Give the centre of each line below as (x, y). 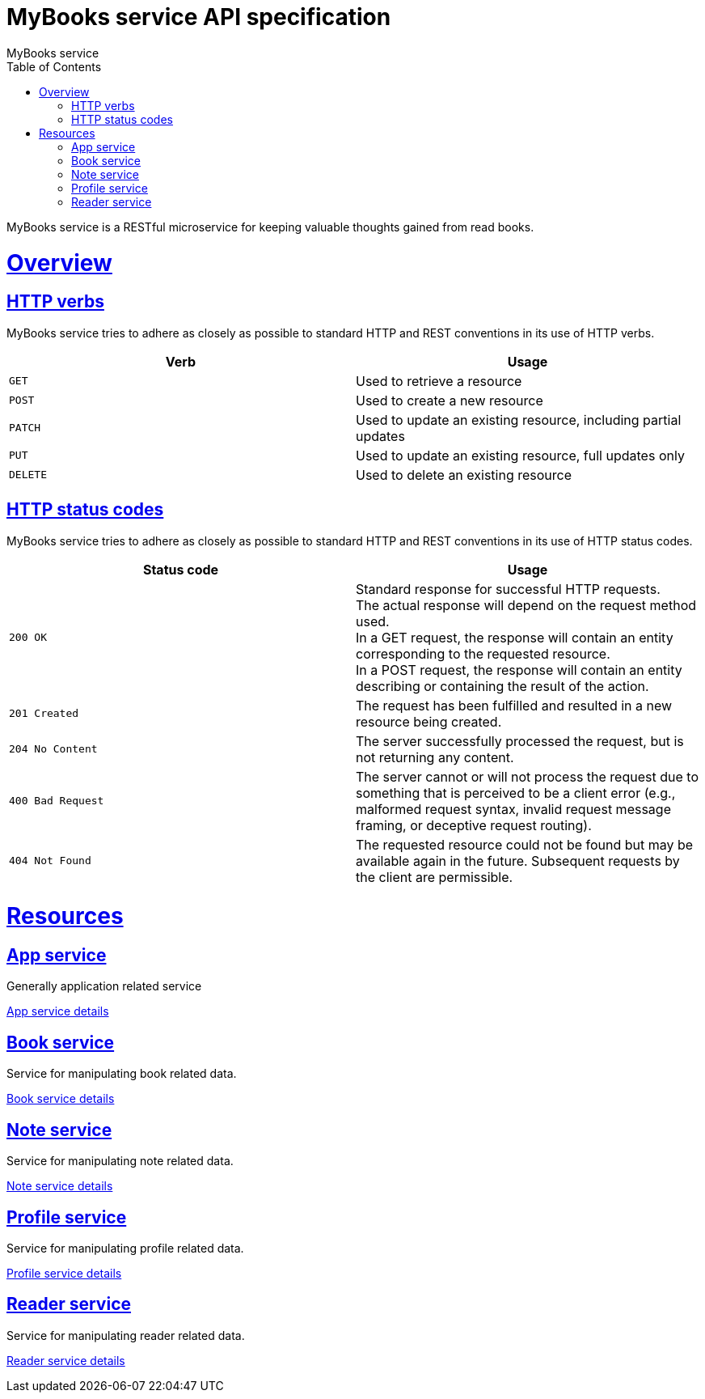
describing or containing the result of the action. (502, 686)
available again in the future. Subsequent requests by (518, 861)
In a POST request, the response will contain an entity (519, 670)
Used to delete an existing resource (464, 475)
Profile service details (64, 1273)
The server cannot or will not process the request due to (527, 776)
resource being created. (429, 721)
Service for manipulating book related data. (122, 1074)
